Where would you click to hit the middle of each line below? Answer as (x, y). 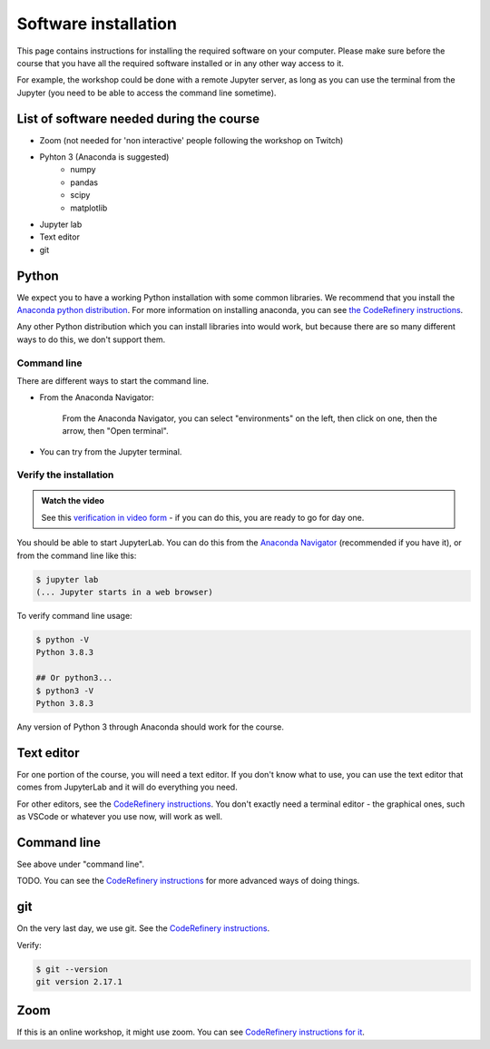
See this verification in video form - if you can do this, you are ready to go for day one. (203, 517)
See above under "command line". (81, 864)
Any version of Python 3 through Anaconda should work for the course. (151, 727)
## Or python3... (74, 678)
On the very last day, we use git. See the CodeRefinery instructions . (143, 928)
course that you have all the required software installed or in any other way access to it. (180, 63)
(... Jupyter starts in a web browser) (124, 593)
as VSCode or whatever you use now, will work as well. (120, 817)
